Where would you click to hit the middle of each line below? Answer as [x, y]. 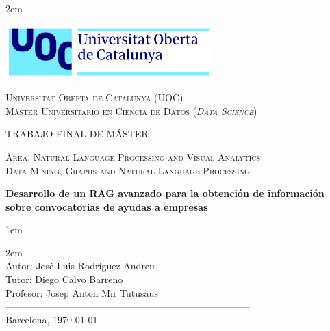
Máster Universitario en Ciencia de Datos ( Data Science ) [131, 110]
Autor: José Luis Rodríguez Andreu [80, 266]
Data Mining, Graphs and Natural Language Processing [128, 170]
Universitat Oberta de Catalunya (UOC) [94, 97]
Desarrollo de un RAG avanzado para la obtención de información [165, 193]
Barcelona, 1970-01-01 [52, 319]
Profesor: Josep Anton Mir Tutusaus [82, 292]
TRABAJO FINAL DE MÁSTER [77, 134]
